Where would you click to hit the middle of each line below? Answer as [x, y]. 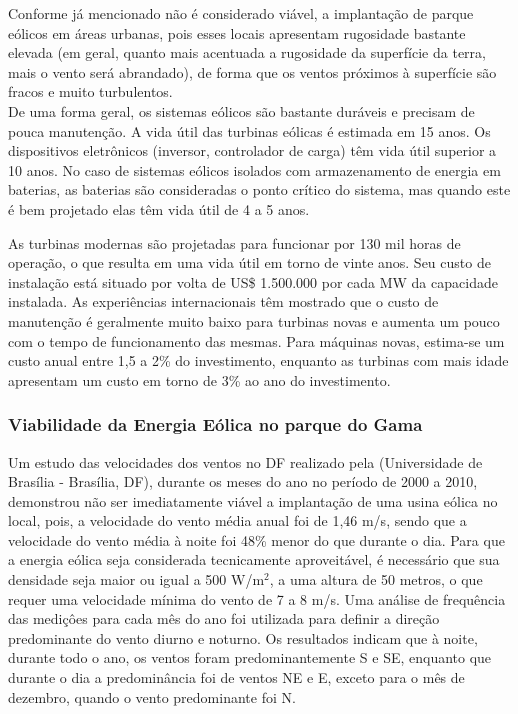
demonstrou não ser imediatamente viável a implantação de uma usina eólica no [253, 500]
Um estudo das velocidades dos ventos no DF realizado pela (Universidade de [245, 461]
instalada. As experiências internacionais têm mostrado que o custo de [223, 301]
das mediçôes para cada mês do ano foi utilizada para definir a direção [224, 618]
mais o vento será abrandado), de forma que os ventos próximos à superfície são [252, 71]
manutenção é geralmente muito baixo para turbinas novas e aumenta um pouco [254, 320]
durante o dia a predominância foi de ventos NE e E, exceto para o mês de [236, 677]
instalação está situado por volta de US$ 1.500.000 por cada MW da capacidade [253, 281]
